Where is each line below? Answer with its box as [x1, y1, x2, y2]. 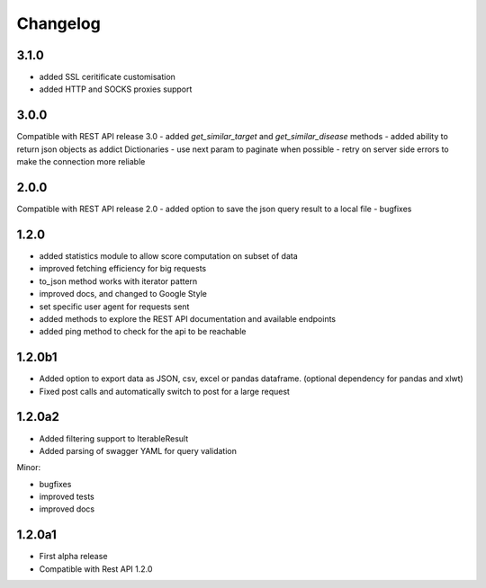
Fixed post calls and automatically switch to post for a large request [39, 386, 290, 396]
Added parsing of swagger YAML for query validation [39, 445, 238, 456]
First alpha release [39, 551, 108, 562]
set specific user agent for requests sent [39, 301, 190, 312]
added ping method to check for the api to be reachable [39, 326, 247, 337]
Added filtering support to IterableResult [39, 432, 189, 444]
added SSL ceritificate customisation [39, 72, 175, 83]
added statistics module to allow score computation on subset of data [39, 250, 299, 261]
